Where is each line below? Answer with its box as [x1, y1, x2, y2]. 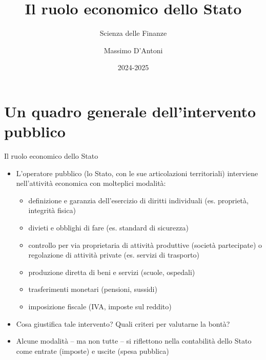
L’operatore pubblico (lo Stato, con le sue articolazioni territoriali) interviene [16, 167, 258, 178]
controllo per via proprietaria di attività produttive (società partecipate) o [28, 239, 262, 250]
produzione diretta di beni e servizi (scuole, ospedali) [28, 266, 195, 277]
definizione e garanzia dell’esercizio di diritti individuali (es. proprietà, [28, 195, 249, 205]
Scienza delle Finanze [99, 28, 167, 38]
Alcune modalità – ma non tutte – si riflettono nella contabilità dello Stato [16, 335, 252, 346]
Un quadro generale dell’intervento [4, 100, 256, 121]
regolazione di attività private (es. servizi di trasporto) [28, 249, 199, 260]
